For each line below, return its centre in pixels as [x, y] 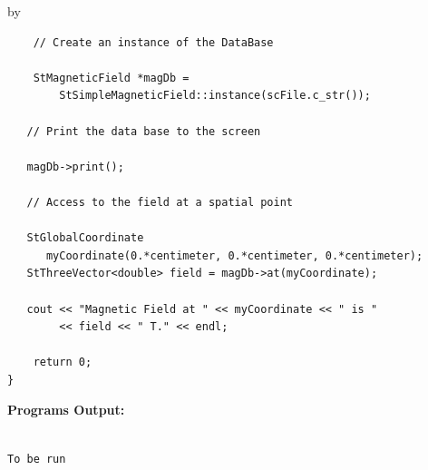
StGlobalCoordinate [85, 238]
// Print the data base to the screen [144, 131]
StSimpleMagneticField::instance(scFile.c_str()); [215, 96]
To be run [37, 459]
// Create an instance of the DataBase [153, 42]
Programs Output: [66, 410]
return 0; [63, 362]
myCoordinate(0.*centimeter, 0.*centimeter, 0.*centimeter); [234, 255]
